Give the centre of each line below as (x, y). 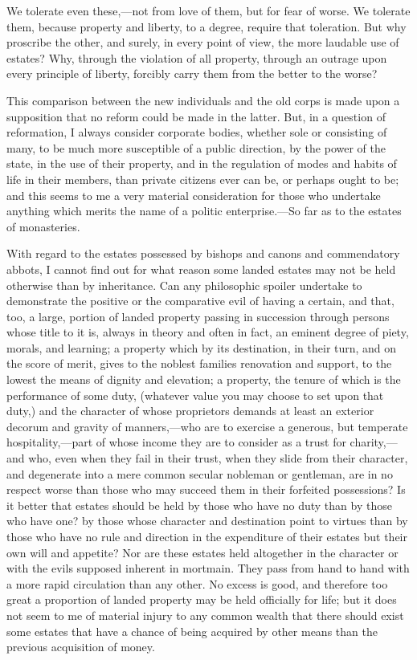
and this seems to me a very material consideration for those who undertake (194, 195)
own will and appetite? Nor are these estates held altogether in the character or (202, 552)
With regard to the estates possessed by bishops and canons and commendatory (203, 253)
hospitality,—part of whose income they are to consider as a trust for (176, 442)
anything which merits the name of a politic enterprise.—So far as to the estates (204, 211)
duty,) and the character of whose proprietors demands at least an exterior (190, 411)
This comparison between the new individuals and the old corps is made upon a (203, 100)
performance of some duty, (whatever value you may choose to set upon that (195, 395)
